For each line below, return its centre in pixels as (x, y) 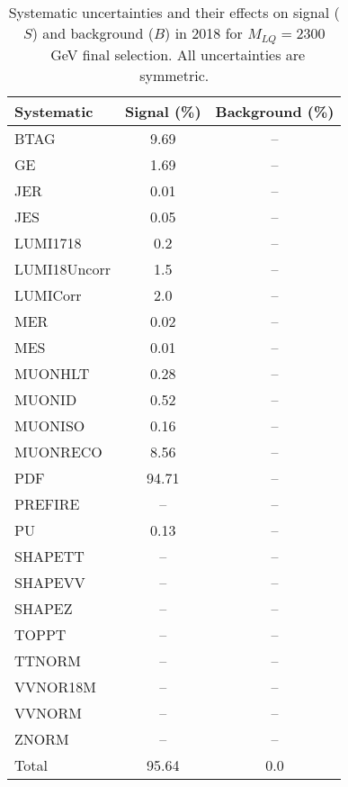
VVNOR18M (55, 686)
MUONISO (50, 425)
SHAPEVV (50, 582)
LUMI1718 (48, 242)
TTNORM (48, 660)
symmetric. (174, 75)
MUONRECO (58, 451)
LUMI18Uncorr (62, 268)
